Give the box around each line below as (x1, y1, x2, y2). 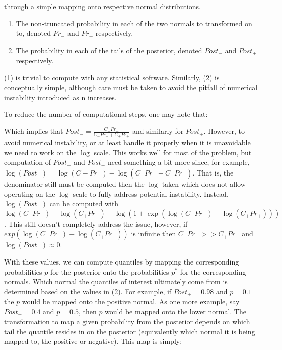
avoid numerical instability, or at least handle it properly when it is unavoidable (4, 137, 251, 148)
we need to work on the (4, 147, 77, 157)
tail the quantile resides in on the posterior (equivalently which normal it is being (4, 326, 255, 336)
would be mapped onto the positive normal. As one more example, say (22, 296, 240, 307)
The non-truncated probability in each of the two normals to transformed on (16, 18, 252, 28)
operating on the (4, 188, 55, 199)
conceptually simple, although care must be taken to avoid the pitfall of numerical (4, 82, 258, 93)
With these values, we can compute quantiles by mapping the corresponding (4, 256, 239, 267)
